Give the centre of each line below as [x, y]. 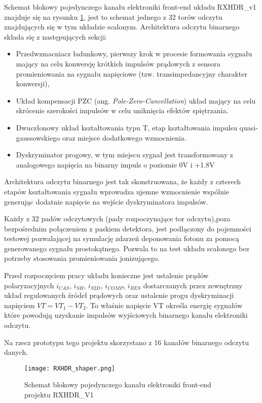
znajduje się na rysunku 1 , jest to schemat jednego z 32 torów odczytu [113, 16]
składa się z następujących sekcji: [55, 36]
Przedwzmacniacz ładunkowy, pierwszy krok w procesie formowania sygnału [134, 54]
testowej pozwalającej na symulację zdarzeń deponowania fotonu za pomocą [122, 238]
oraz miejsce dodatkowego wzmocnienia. [124, 137]
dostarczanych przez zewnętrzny [193, 285]
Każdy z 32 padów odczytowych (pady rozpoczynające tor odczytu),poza [117, 219]
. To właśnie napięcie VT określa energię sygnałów [164, 305]
